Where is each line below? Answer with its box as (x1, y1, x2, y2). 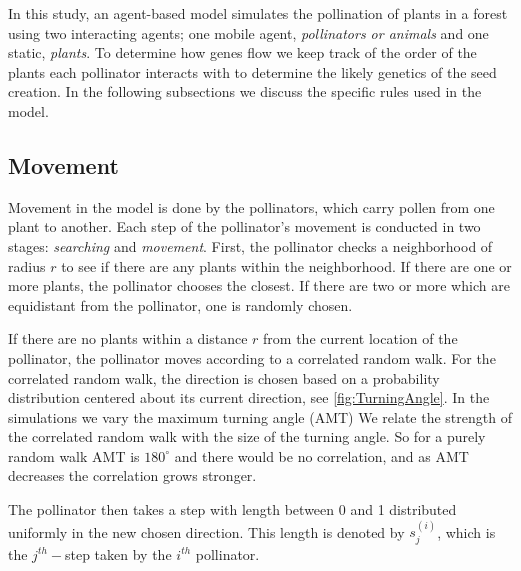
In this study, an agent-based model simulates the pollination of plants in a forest (8, 3, 508, 23)
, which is (437, 521, 496, 542)
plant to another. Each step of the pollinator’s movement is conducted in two (8, 216, 481, 237)
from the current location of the (263, 328, 458, 349)
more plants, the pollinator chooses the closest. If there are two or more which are (8, 275, 510, 296)
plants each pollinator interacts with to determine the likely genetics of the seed (8, 61, 497, 82)
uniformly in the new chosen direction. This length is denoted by (8, 521, 405, 542)
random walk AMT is (8, 445, 140, 466)
